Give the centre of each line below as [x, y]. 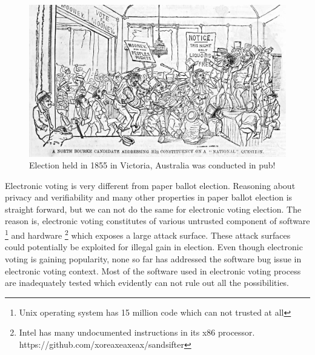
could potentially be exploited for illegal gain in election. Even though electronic [154, 247]
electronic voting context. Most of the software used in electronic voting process [153, 270]
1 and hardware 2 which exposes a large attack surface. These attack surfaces [148, 234]
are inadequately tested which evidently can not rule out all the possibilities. [147, 283]
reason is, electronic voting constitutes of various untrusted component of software [157, 221]
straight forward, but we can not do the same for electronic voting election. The [153, 209]
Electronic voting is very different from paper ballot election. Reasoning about [150, 185]
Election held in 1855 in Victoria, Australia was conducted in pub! [152, 165]
